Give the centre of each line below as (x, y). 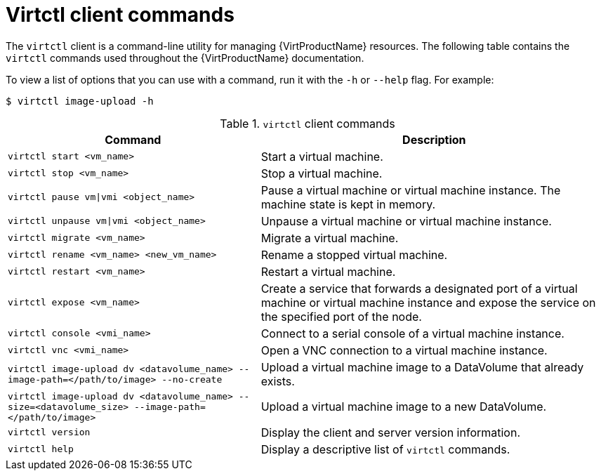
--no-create (192, 379)
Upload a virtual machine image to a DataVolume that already (422, 367)
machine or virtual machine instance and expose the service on (428, 302)
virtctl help (41, 449)
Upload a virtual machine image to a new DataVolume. (404, 407)
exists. (278, 381)
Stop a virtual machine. (322, 173)
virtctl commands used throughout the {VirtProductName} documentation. (185, 58)
